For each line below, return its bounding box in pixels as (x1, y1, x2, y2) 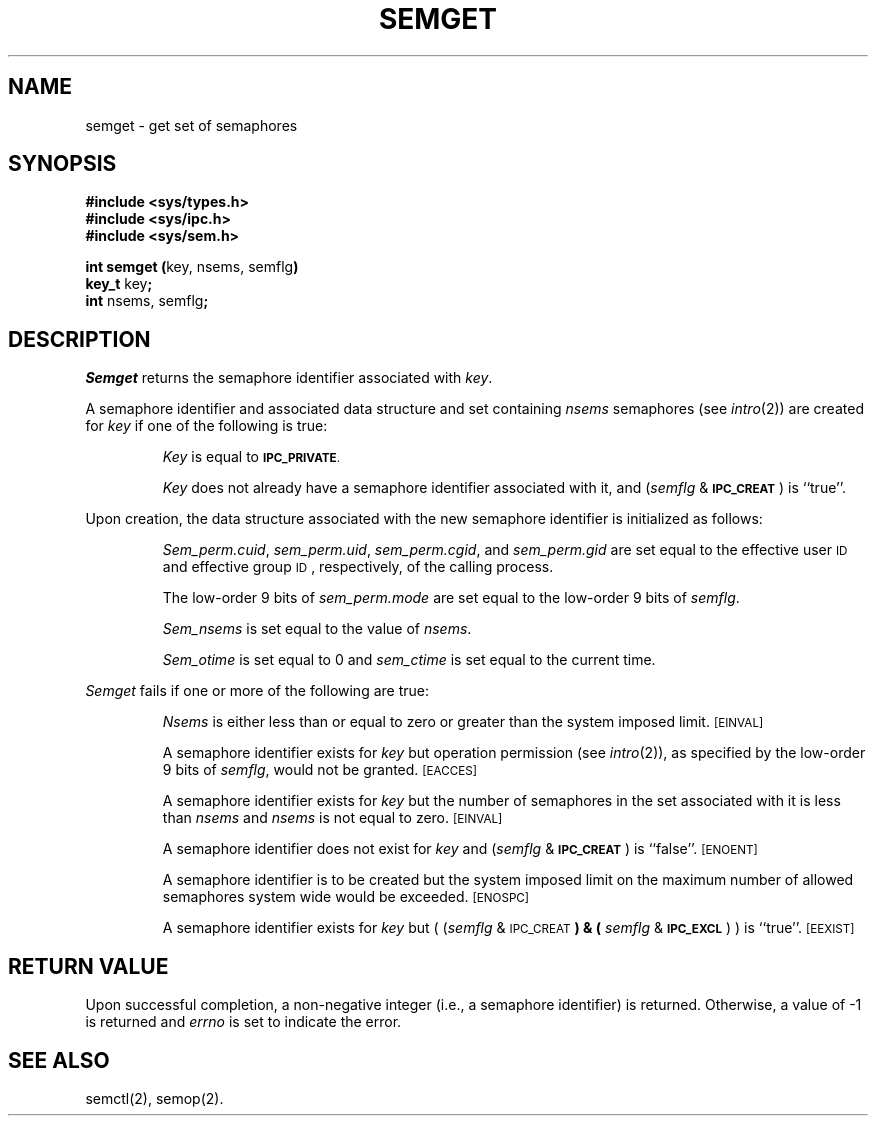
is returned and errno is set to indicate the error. (85, 1013, 402, 1031)
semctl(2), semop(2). (85, 1089, 224, 1107)
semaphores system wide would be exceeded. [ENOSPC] (162, 888, 530, 906)
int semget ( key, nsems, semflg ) (85, 258, 299, 276)
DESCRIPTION (8, 326, 151, 352)
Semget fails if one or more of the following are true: (85, 682, 429, 700)
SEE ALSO (8, 1047, 110, 1073)
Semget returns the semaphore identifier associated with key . (85, 369, 493, 387)
